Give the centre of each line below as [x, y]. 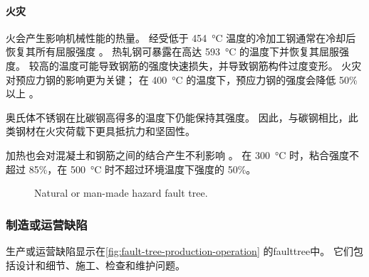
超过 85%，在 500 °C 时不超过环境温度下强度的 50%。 [131, 169]
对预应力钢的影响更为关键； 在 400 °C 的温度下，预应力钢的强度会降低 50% [182, 79]
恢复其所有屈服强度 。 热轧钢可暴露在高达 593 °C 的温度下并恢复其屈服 [173, 51]
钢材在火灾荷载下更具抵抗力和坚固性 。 [105, 131]
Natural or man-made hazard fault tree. [121, 193]
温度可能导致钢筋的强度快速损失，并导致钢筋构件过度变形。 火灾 [210, 65]
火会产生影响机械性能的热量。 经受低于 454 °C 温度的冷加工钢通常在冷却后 [181, 37]
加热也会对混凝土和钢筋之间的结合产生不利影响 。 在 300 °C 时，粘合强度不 [183, 154]
